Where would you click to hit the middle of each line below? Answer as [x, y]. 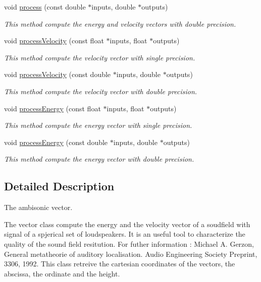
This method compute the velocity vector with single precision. [100, 57]
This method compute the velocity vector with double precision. [101, 91]
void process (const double [45, 7]
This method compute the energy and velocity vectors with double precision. [120, 23]
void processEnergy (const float [53, 108]
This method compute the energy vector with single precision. [98, 125]
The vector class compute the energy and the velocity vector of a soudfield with [127, 224]
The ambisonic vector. [38, 207]
